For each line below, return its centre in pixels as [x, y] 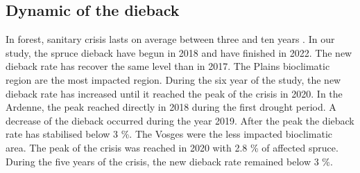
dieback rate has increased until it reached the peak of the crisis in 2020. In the [174, 93]
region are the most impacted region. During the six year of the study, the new [173, 79]
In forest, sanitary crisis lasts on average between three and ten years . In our [170, 39]
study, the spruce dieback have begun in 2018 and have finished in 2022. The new [179, 52]
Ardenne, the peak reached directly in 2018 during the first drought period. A [171, 107]
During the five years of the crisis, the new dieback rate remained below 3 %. [169, 161]
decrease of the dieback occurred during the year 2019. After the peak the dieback [180, 120]
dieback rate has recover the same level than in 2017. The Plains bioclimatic [168, 66]
